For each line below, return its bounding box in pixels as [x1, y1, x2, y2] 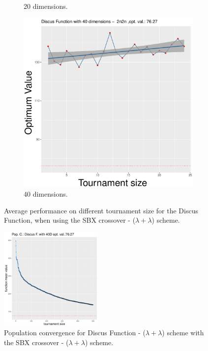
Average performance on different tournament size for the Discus [4, 205, 198, 215]
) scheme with [162, 327, 204, 338]
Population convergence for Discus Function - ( [4, 327, 146, 338]
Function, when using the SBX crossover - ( [4, 215, 136, 225]
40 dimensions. [24, 189, 68, 199]
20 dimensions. [24, 1, 68, 11]
